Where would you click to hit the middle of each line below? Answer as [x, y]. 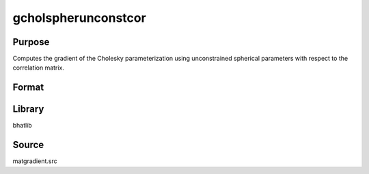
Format [28, 88]
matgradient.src [35, 161]
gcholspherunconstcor [79, 18]
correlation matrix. [39, 68]
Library [28, 109]
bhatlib [22, 126]
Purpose [31, 42]
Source [28, 145]
